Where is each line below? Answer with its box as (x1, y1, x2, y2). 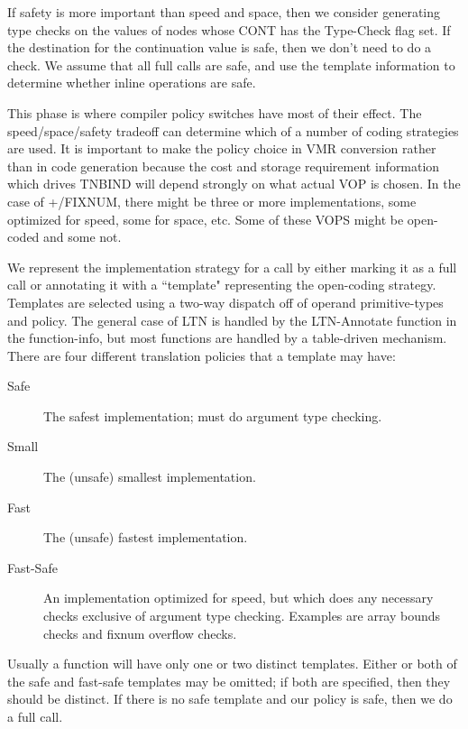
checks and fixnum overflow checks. (43, 623, 237, 642)
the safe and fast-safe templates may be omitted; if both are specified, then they (7, 671, 451, 690)
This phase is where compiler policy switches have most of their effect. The (7, 103, 422, 122)
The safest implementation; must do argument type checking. (43, 406, 382, 425)
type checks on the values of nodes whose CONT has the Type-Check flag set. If (7, 20, 451, 39)
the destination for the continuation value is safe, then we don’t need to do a (7, 38, 432, 57)
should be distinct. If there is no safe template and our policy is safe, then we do (7, 689, 453, 708)
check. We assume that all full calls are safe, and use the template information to (7, 55, 455, 74)
